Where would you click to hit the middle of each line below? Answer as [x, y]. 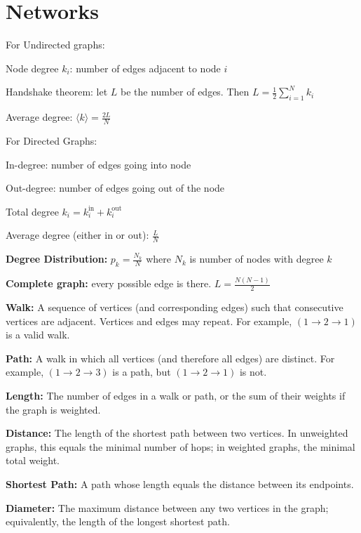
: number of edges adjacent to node [145, 68]
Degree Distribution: [57, 259]
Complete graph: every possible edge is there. [109, 283]
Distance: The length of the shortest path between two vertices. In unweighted [177, 433]
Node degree [32, 68]
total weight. [33, 460]
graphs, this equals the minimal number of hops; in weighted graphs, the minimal [180, 446]
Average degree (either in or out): [77, 235]
